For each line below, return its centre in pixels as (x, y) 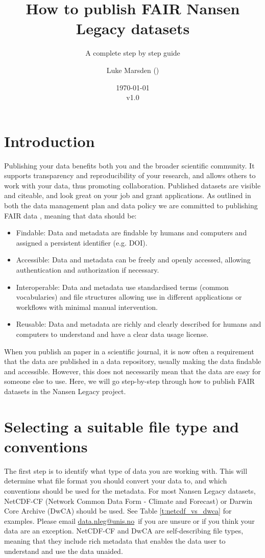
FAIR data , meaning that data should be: (70, 215)
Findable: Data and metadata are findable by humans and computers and (131, 233)
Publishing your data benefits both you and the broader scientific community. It (129, 165)
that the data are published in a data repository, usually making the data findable (133, 361)
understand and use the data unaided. (64, 551)
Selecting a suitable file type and (122, 426)
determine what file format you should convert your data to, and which (116, 481)
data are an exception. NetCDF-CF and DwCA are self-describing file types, (124, 531)
